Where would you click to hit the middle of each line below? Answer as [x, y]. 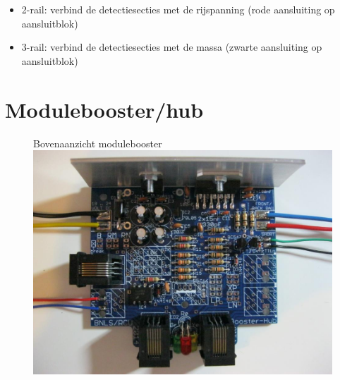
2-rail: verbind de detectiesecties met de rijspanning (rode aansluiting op [178, 9]
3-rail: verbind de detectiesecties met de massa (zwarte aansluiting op [172, 47]
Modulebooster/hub [104, 109]
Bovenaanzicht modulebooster [98, 143]
